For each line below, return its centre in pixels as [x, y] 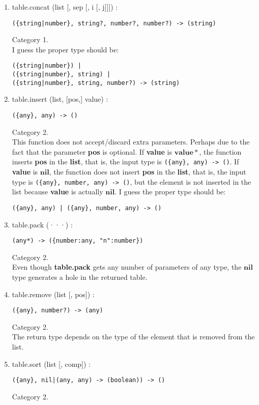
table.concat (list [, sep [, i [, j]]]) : [65, 7]
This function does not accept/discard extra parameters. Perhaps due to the [131, 142]
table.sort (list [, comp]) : [51, 364]
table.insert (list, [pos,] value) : [60, 99]
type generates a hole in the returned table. [80, 277]
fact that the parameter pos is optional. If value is [92, 151]
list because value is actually [57, 192]
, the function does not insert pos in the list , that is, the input [148, 172]
